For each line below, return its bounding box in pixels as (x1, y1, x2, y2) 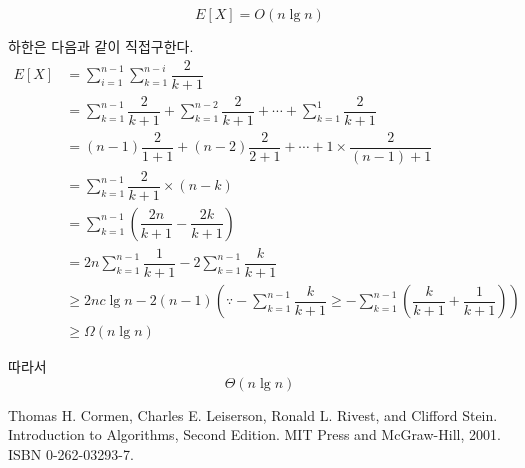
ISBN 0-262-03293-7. (8, 443, 134, 464)
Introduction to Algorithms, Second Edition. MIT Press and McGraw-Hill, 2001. (8, 424, 501, 445)
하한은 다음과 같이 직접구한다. (8, 36, 194, 56)
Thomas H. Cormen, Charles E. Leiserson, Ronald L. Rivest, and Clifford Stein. (8, 404, 498, 425)
